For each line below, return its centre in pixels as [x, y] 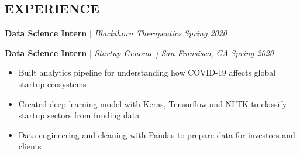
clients [30, 146]
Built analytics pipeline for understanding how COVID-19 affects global [147, 72]
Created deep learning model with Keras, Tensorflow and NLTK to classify [153, 103]
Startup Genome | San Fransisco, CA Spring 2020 [184, 52]
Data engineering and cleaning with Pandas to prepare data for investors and [157, 134]
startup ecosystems [52, 83]
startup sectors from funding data [79, 115]
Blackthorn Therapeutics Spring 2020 [161, 33]
